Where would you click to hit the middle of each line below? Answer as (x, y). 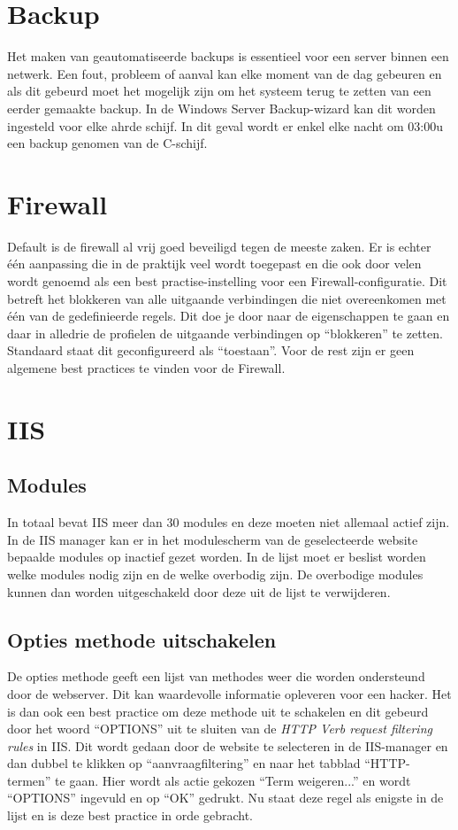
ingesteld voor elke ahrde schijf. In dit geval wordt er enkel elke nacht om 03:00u (225, 125)
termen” (29, 780)
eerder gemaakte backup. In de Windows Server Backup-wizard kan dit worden (221, 108)
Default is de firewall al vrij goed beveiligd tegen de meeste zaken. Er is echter (219, 246)
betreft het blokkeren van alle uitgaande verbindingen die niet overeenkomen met (227, 298)
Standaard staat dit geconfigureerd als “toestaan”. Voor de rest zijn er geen (211, 350)
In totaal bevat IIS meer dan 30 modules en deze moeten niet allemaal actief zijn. (229, 522)
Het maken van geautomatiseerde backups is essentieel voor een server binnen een (228, 56)
